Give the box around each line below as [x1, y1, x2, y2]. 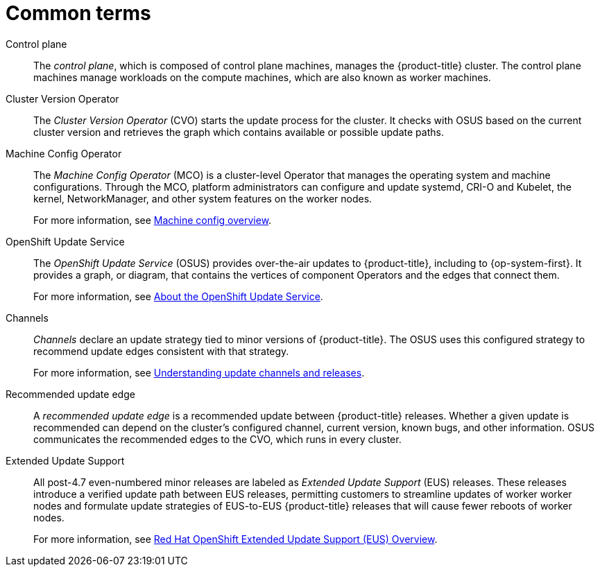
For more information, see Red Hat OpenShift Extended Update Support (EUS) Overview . [33, 532, 438, 545]
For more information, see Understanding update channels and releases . [33, 366, 365, 379]
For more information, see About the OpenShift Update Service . [33, 290, 323, 302]
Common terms [6, 1, 151, 25]
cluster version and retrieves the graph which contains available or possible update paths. [33, 125, 444, 138]
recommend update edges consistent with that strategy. [33, 345, 289, 357]
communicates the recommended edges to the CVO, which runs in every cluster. [33, 433, 402, 445]
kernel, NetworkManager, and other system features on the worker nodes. [33, 192, 372, 205]
